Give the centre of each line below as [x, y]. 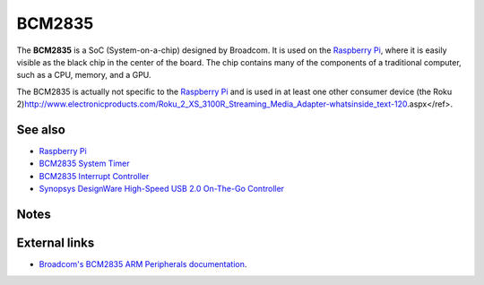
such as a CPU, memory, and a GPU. [84, 75]
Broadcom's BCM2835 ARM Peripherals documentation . [143, 264]
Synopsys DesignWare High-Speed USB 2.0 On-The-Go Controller [162, 189]
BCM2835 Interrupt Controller [94, 176]
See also [41, 130]
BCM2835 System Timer [84, 164]
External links [56, 243]
